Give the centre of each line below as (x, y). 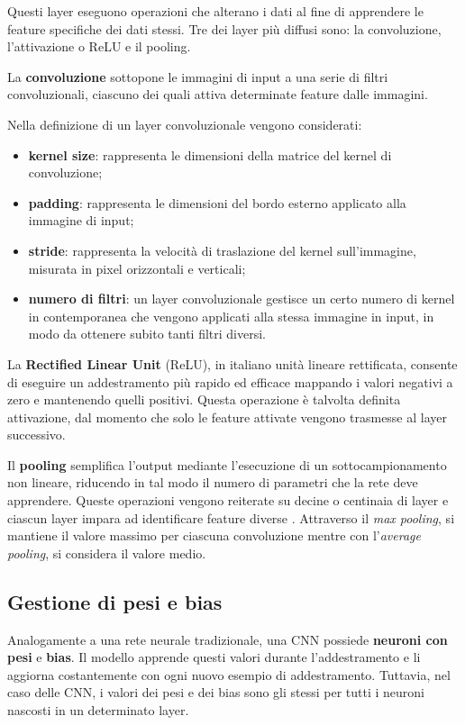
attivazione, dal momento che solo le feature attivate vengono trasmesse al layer (228, 417)
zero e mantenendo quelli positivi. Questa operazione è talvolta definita (204, 399)
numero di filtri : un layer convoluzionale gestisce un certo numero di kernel (242, 299)
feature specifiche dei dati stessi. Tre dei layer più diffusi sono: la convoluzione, (224, 28)
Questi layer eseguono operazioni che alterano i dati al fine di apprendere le (215, 11)
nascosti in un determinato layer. (98, 710)
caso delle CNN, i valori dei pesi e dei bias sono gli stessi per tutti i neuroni (216, 692)
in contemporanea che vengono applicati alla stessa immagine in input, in (231, 316)
